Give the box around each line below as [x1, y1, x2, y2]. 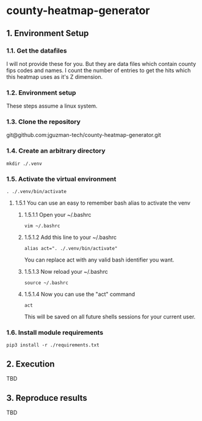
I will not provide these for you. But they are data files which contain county [6, 60, 197, 67]
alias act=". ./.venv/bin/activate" [24, 246, 118, 252]
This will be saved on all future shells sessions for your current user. [24, 313, 196, 321]
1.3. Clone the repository [6, 117, 81, 126]
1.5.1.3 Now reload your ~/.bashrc [24, 268, 108, 276]
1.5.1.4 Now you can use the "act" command [24, 291, 135, 298]
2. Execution [6, 359, 55, 369]
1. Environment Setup [6, 28, 89, 38]
